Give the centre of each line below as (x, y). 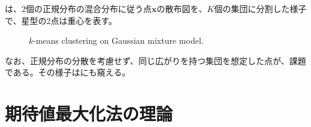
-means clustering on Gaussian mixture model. (118, 40)
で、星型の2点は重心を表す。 (61, 20)
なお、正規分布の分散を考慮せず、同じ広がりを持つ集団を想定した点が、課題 (155, 60)
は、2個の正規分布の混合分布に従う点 (78, 8)
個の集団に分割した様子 (260, 8)
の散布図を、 (182, 8)
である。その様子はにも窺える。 (68, 72)
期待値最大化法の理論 (89, 114)
